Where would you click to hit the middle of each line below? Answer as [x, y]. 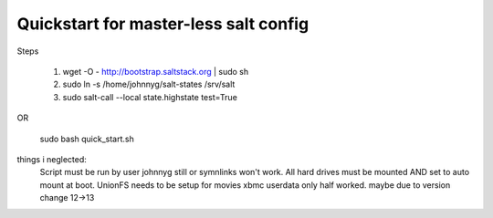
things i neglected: [52, 159]
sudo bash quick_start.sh [87, 139]
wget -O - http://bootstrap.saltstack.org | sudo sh [156, 71]
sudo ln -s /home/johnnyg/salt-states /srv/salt [149, 84]
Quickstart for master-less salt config [163, 24]
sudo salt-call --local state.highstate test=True [150, 97]
